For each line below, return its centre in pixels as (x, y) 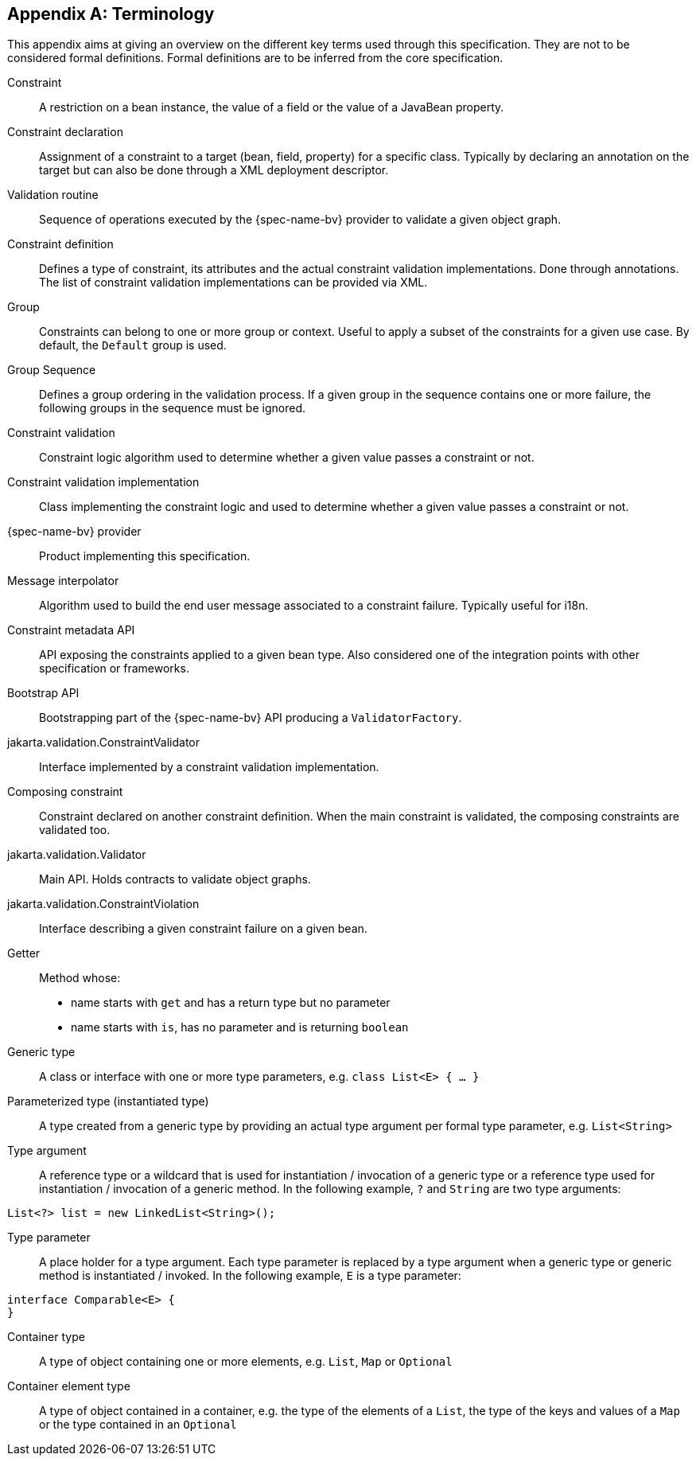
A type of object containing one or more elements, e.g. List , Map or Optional (246, 1362)
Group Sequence (52, 370)
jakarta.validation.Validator (77, 855)
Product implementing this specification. (145, 556)
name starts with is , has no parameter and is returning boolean (240, 1027)
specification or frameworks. (114, 669)
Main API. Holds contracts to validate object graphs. (175, 879)
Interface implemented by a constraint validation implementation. (209, 767)
